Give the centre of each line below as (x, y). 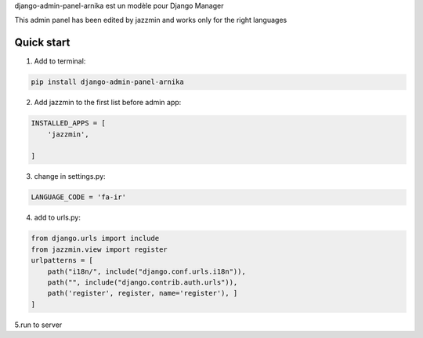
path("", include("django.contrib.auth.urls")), (143, 282)
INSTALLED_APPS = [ (68, 123)
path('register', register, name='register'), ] (143, 293)
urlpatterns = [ (62, 260)
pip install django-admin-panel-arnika (107, 82)
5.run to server (38, 325)
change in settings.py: (70, 176)
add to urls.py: (58, 218)
